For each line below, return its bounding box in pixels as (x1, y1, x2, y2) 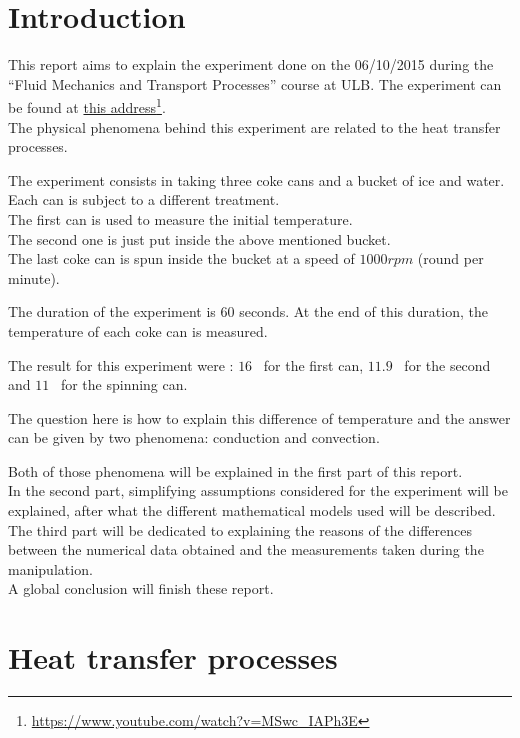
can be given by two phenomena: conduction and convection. (8, 427, 380, 448)
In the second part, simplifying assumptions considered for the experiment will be (8, 480, 508, 501)
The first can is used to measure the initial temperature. (8, 208, 353, 229)
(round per (417, 248, 484, 269)
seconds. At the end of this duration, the (239, 301, 488, 322)
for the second (404, 354, 491, 375)
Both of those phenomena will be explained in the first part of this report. (8, 460, 463, 481)
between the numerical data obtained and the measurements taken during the (8, 539, 484, 560)
